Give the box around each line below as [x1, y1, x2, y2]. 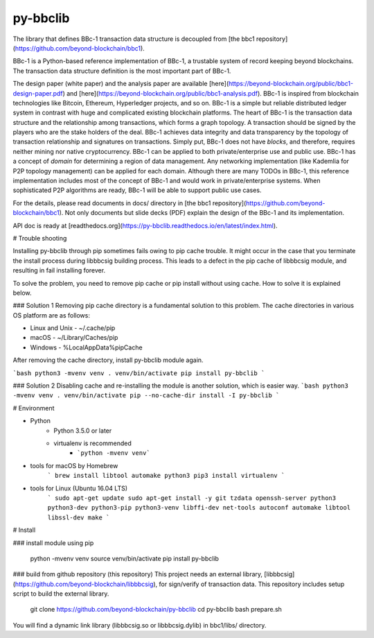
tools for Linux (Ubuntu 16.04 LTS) [30, 484, 128, 492]
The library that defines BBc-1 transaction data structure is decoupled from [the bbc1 [12, 35, 256, 43]
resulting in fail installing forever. [12, 266, 106, 275]
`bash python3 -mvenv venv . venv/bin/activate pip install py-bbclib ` [12, 369, 265, 377]
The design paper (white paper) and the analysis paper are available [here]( [12, 80, 229, 88]
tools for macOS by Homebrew [30, 461, 118, 469]
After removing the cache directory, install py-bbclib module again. [12, 356, 204, 364]
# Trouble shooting [12, 234, 67, 242]
